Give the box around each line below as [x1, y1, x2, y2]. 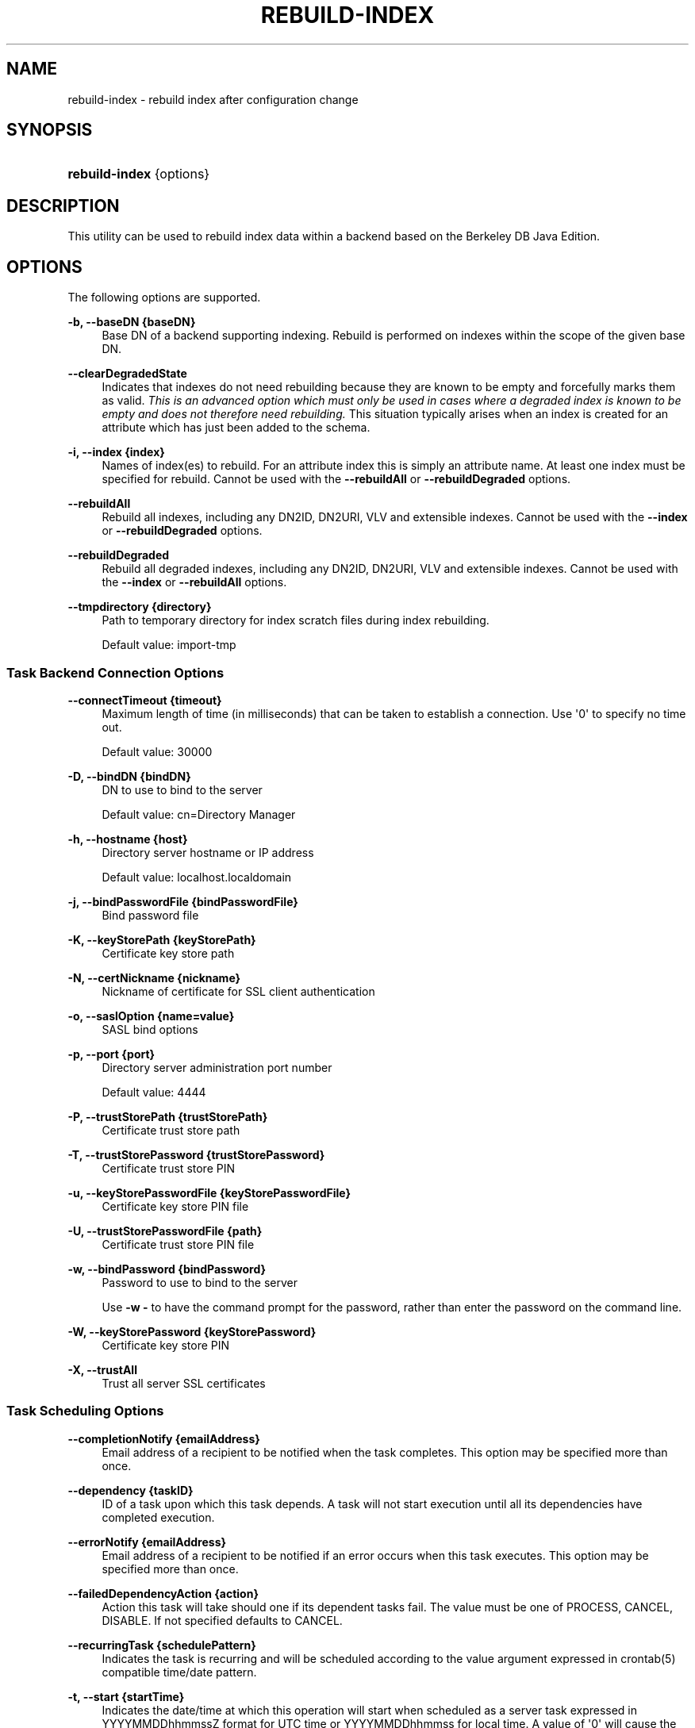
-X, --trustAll [67, 1362, 137, 1377]
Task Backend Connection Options [6, 664, 225, 681]
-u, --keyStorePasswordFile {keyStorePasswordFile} [67, 1185, 351, 1200]
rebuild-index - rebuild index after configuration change [67, 92, 359, 106]
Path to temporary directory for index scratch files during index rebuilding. [102, 613, 490, 628]
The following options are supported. [67, 290, 261, 305]
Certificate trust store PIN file [102, 1237, 255, 1251]
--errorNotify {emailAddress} [67, 1534, 227, 1549]
